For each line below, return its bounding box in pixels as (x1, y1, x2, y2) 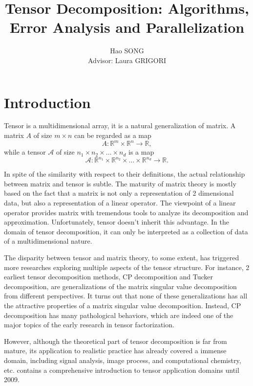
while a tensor (4, 147, 46, 157)
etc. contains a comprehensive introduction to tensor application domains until (4, 364, 239, 375)
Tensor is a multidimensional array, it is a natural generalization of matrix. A (4, 120, 236, 131)
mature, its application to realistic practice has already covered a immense (4, 345, 227, 356)
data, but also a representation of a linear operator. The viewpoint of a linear (4, 198, 236, 207)
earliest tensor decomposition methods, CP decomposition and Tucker (4, 272, 213, 282)
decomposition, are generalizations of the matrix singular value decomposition (4, 281, 237, 291)
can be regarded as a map (74, 130, 151, 140)
